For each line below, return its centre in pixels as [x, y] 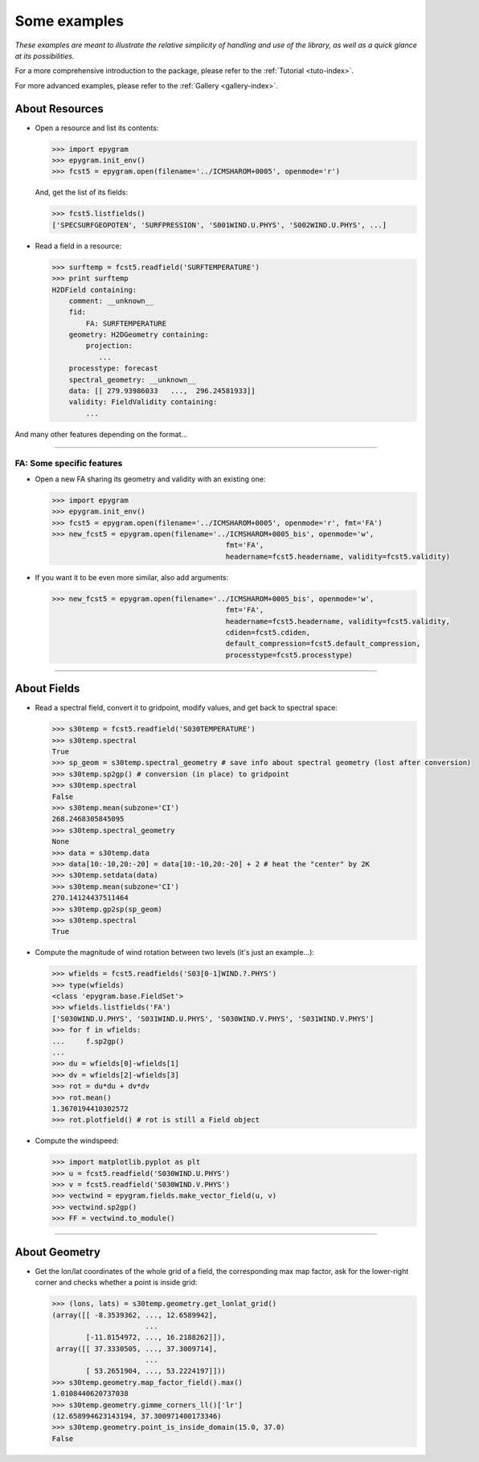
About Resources [59, 109]
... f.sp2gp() [88, 1041]
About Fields [47, 688]
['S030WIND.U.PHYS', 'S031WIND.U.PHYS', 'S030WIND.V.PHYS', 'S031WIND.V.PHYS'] [213, 1018]
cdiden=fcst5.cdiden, [268, 632]
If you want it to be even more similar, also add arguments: [132, 577]
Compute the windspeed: [77, 1141]
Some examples [70, 21]
